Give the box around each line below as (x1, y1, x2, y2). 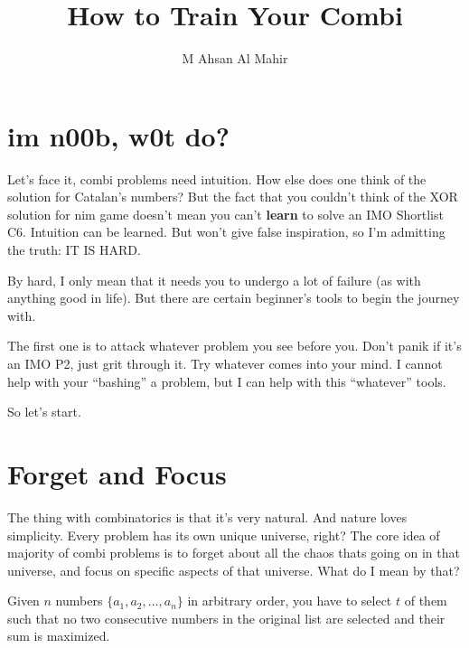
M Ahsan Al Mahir (182, 49, 288, 68)
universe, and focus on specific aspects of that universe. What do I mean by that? (7, 560, 460, 579)
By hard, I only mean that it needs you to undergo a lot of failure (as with (7, 270, 421, 289)
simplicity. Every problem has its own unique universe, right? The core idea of (7, 525, 440, 544)
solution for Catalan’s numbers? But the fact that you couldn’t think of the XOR (7, 187, 458, 206)
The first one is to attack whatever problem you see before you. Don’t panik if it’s (7, 336, 462, 355)
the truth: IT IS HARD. (7, 240, 141, 259)
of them (404, 591, 447, 610)
